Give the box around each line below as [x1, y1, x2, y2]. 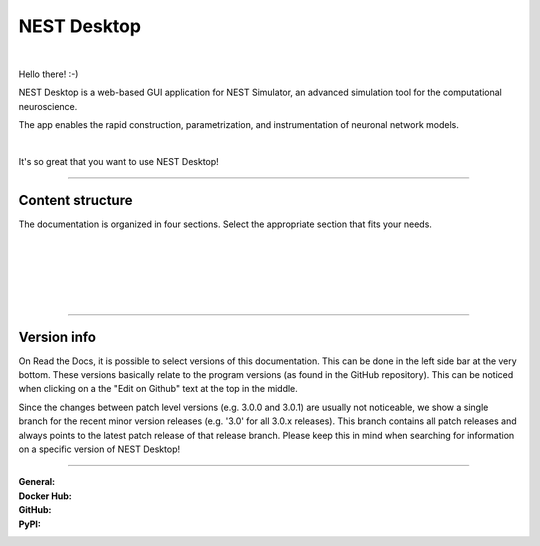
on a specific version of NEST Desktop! [18, 443, 180, 455]
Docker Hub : [18, 490, 72, 502]
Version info [18, 328, 97, 345]
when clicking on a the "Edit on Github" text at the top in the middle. [18, 383, 299, 395]
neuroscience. [18, 100, 78, 112]
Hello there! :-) [18, 68, 79, 80]
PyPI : [18, 518, 42, 530]
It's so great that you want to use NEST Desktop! [18, 155, 219, 167]
